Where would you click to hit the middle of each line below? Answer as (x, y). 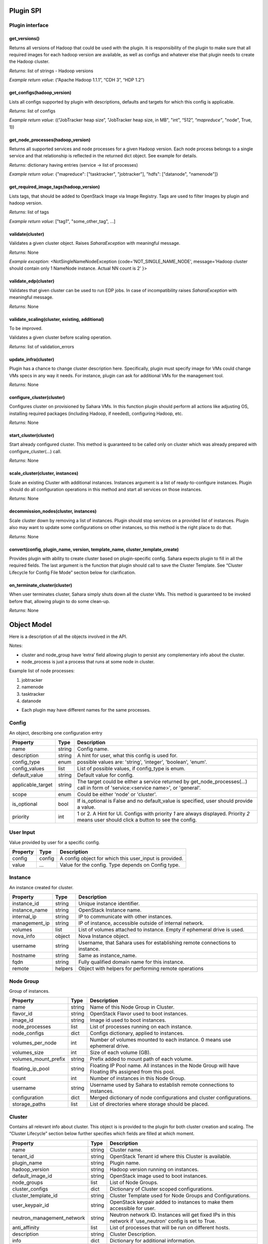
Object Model (31, 624)
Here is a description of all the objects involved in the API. (68, 636)
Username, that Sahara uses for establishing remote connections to (157, 943)
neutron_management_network (49, 1218)
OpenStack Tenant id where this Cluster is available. (170, 1156)
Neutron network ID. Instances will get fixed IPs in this (172, 1215)
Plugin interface (29, 25)
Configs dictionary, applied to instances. (137, 1034)
